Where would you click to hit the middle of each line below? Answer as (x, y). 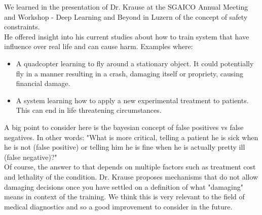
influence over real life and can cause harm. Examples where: (99, 46)
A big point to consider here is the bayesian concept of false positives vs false (124, 127)
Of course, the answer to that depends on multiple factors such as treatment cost (130, 167)
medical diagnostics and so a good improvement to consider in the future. (118, 206)
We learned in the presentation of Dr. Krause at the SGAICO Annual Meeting (126, 7)
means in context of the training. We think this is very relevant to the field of (124, 197)
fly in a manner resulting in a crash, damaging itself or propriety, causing (129, 73)
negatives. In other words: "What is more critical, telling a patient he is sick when (131, 137)
